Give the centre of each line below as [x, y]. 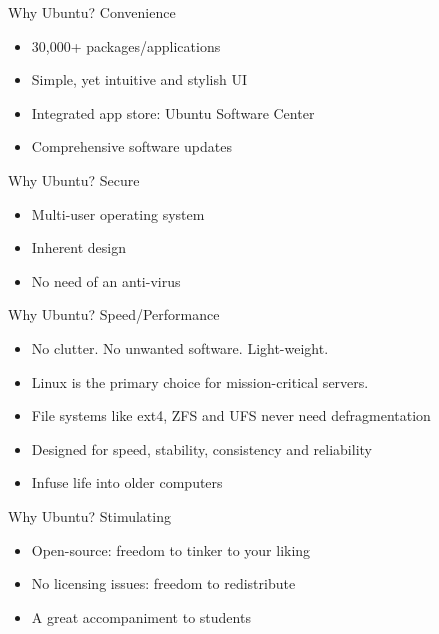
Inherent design [79, 247]
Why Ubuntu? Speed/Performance [114, 314]
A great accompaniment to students [141, 616]
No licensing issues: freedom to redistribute [163, 583]
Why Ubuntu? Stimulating [89, 515]
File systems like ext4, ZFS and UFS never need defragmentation [231, 415]
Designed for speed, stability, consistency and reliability [201, 448]
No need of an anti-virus [106, 280]
